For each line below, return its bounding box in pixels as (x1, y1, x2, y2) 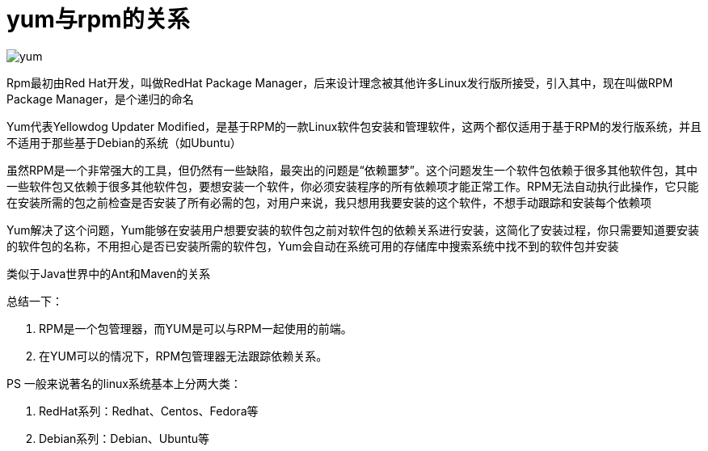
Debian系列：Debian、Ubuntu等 (39, 431, 210, 445)
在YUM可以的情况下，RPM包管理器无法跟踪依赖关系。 (39, 348, 328, 363)
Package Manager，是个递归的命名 (6, 91, 194, 106)
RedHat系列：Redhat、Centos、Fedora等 (39, 403, 259, 418)
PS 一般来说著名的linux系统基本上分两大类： (6, 376, 242, 390)
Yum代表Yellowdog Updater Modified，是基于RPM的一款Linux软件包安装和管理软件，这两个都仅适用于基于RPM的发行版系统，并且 (6, 119, 702, 133)
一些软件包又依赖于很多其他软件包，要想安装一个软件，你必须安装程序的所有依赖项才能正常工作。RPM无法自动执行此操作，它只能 (6, 179, 699, 193)
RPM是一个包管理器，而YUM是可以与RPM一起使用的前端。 (39, 321, 352, 335)
